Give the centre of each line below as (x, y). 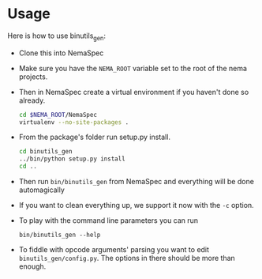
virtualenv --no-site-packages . (74, 122)
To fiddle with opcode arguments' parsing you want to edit (114, 250)
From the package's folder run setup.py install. (95, 137)
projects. (33, 77)
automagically (41, 190)
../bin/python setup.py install (72, 159)
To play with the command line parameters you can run (109, 221)
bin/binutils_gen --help (60, 235)
